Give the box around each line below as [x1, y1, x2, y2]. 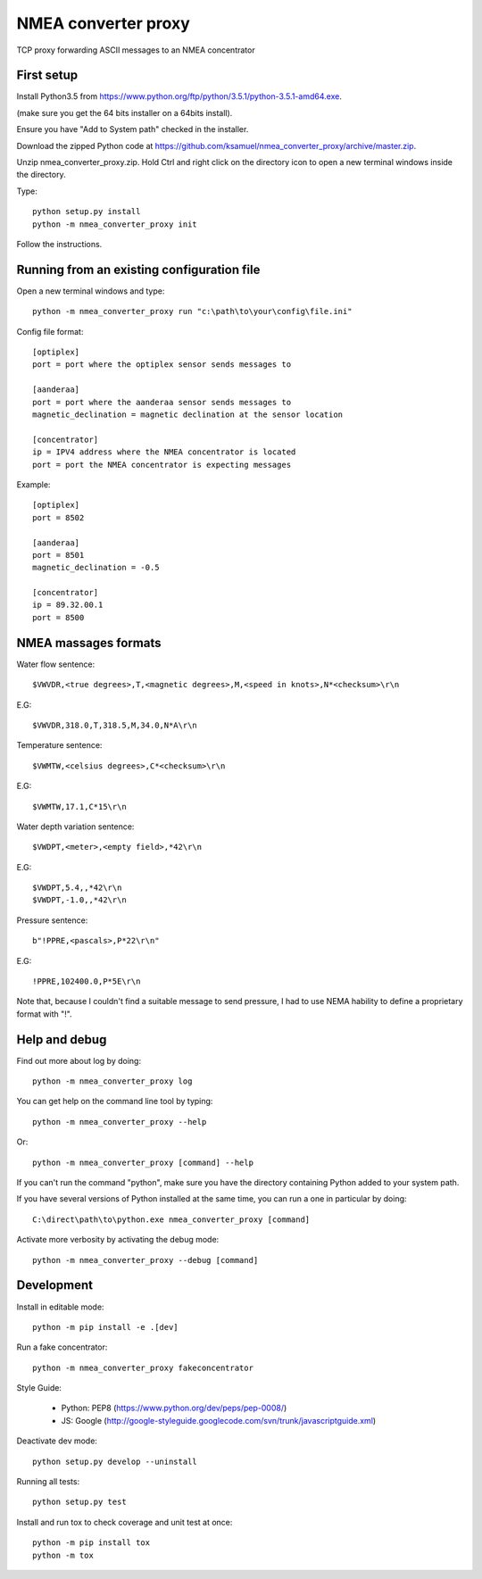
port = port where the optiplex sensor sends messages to [32, 360, 292, 370]
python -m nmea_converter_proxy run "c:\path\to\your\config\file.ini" [32, 306, 353, 317]
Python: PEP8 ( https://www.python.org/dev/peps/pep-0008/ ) [61, 1402, 287, 1414]
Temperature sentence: [16, 740, 103, 751]
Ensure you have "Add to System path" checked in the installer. [16, 124, 249, 135]
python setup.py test [32, 1497, 127, 1508]
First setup [16, 68, 79, 83]
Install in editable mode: [16, 1301, 104, 1312]
